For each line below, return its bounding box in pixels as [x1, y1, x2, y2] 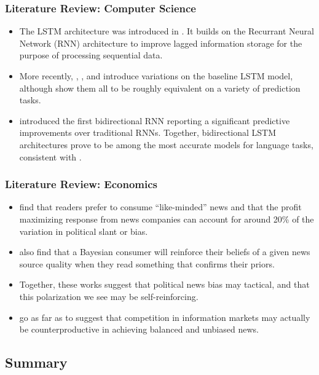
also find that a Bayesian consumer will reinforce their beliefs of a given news [19, 245, 310, 258]
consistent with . [19, 150, 82, 163]
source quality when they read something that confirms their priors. [19, 257, 275, 270]
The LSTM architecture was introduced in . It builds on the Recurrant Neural [19, 25, 314, 37]
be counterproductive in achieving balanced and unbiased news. [19, 323, 259, 336]
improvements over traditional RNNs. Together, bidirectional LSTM [19, 126, 277, 139]
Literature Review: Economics [5, 176, 158, 192]
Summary [5, 353, 68, 372]
